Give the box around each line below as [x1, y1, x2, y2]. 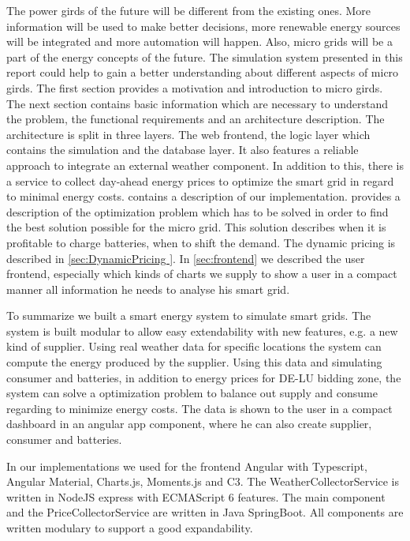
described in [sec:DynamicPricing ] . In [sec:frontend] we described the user [6, 250, 365, 266]
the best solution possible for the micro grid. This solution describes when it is [6, 219, 386, 235]
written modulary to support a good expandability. [6, 520, 253, 535]
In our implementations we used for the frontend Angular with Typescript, [6, 457, 367, 474]
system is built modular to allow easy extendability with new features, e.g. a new [6, 322, 398, 339]
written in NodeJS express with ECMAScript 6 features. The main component [6, 488, 386, 505]
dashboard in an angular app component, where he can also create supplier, [6, 415, 372, 432]
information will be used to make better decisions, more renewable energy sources [6, 17, 401, 34]
